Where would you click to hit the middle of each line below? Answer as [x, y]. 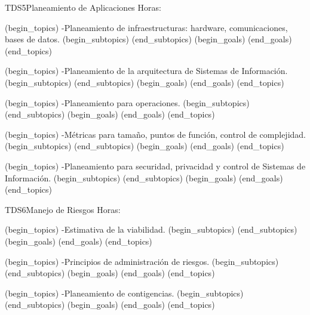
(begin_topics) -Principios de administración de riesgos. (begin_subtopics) [142, 261]
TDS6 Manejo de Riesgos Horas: [63, 209]
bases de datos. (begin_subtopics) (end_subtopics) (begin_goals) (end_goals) [148, 39]
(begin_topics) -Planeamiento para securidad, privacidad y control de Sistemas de [155, 166]
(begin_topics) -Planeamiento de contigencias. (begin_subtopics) [124, 293]
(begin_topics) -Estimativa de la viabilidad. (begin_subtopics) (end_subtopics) [151, 229]
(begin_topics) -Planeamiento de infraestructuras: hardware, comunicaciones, [146, 27]
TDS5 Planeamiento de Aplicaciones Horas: [83, 7]
